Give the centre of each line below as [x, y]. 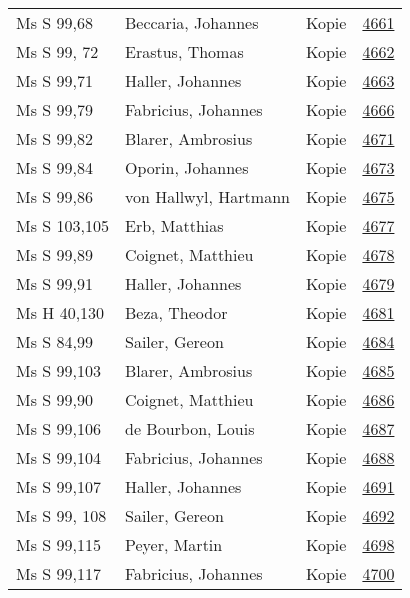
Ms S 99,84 [54, 167]
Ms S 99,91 [54, 283]
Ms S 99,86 [54, 196]
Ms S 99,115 [58, 544]
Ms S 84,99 [54, 341]
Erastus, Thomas [184, 51]
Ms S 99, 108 [61, 515]
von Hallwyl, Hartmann [207, 196]
